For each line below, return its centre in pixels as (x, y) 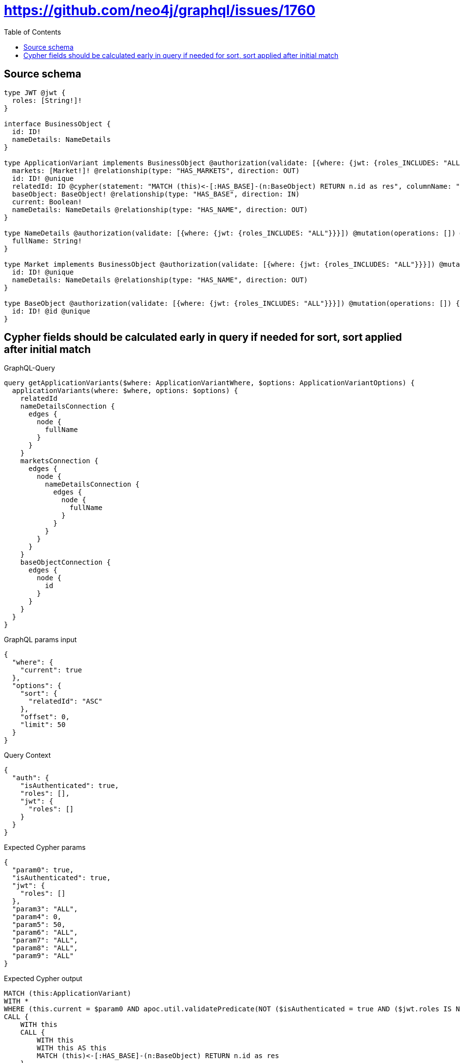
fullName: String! (47, 241)
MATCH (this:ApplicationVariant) (68, 994)
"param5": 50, (39, 925)
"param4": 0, (37, 917)
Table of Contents (33, 32)
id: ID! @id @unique (51, 311)
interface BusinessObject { (57, 124)
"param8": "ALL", (45, 948)
